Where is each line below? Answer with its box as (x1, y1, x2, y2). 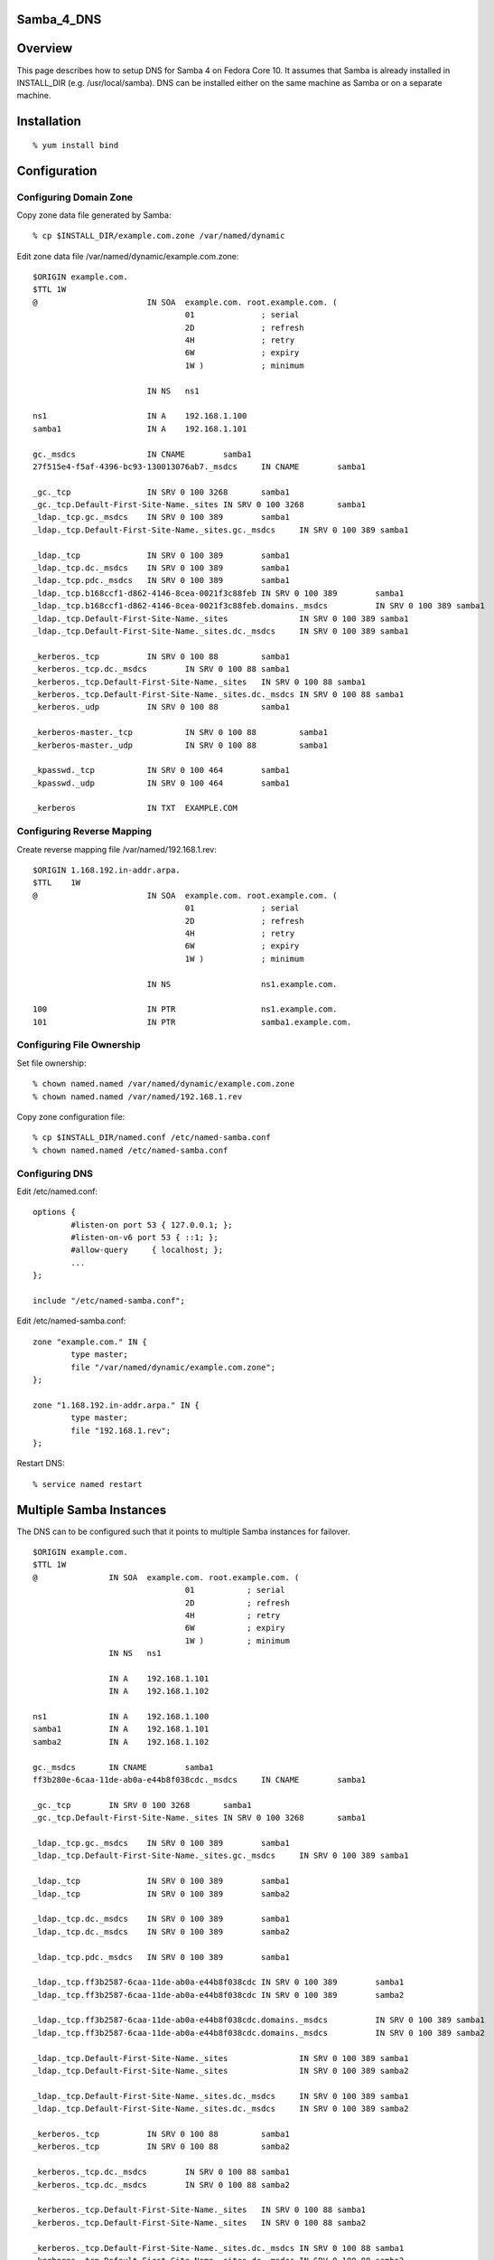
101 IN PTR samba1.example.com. (33, 1017, 352, 1027)
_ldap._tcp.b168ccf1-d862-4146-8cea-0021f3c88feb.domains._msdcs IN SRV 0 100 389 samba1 (33, 601, 485, 611)
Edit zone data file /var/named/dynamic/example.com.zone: (16, 250, 239, 261)
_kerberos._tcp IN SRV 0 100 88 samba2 (33, 2142, 291, 2152)
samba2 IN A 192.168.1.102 (33, 1737, 210, 1747)
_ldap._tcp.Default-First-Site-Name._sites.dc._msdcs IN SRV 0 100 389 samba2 (33, 2104, 409, 2114)
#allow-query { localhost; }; (70, 1245, 224, 1256)
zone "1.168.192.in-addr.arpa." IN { (33, 1399, 200, 1410)
